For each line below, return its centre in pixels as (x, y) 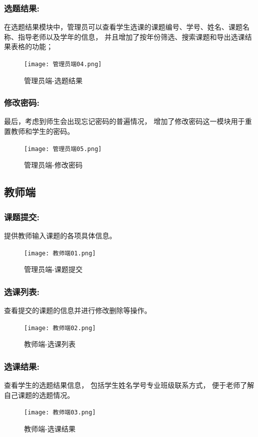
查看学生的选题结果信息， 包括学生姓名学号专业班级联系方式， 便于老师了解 (129, 385)
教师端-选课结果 (50, 428)
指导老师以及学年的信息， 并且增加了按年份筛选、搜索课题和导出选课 (131, 36)
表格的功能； (32, 46)
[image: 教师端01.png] (60, 253)
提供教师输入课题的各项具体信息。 (60, 235)
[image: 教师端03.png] (60, 413)
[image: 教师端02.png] (60, 328)
